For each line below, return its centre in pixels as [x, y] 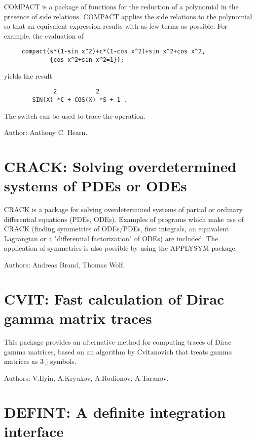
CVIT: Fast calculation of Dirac [114, 298]
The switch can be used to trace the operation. [75, 115]
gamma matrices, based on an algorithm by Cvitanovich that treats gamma [118, 351]
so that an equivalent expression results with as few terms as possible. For [116, 26]
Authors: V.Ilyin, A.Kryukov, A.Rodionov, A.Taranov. [86, 377]
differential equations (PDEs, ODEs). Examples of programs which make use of [124, 219]
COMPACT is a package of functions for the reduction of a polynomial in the [121, 6]
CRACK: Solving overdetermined [120, 166]
